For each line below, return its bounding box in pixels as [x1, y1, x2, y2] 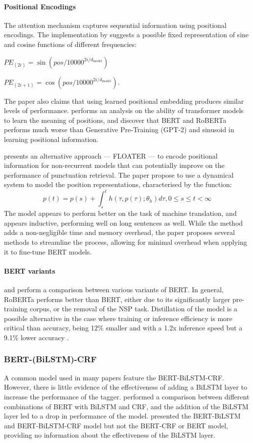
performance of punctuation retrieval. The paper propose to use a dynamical [4, 169, 234, 180]
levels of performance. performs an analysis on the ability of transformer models [4, 105, 244, 116]
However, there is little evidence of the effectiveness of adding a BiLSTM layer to [4, 382, 247, 392]
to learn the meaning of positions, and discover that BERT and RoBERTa [4, 115, 227, 125]
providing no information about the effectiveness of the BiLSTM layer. [4, 430, 215, 440]
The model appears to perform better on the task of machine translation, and [4, 208, 237, 218]
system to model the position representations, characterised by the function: [4, 179, 232, 189]
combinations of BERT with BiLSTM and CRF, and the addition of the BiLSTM [4, 401, 249, 411]
